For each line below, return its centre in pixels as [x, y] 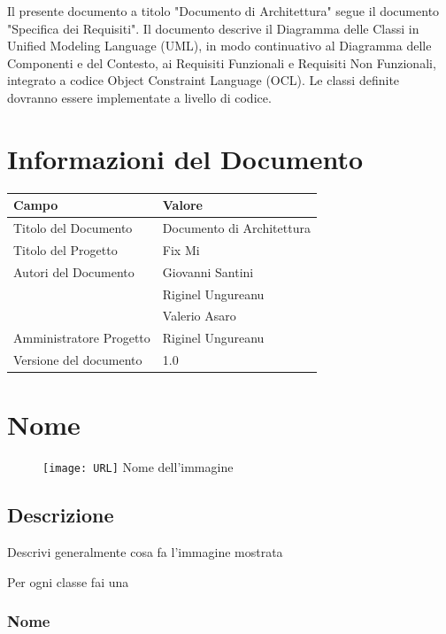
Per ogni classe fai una [68, 581]
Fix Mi [181, 249]
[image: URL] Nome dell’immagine [138, 467]
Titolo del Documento [73, 228]
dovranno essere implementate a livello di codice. [139, 97]
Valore [182, 205]
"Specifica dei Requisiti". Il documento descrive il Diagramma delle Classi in [213, 28]
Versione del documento [78, 360]
